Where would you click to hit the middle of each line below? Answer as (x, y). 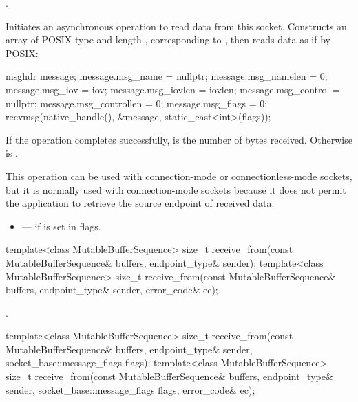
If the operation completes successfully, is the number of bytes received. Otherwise (179, 139)
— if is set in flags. (61, 226)
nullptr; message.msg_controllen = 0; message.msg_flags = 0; (137, 103)
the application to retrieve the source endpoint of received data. (140, 203)
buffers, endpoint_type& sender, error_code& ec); (112, 290)
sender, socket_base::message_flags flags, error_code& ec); (130, 389)
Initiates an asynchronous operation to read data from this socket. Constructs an (176, 26)
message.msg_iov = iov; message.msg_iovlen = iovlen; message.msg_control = (173, 89)
